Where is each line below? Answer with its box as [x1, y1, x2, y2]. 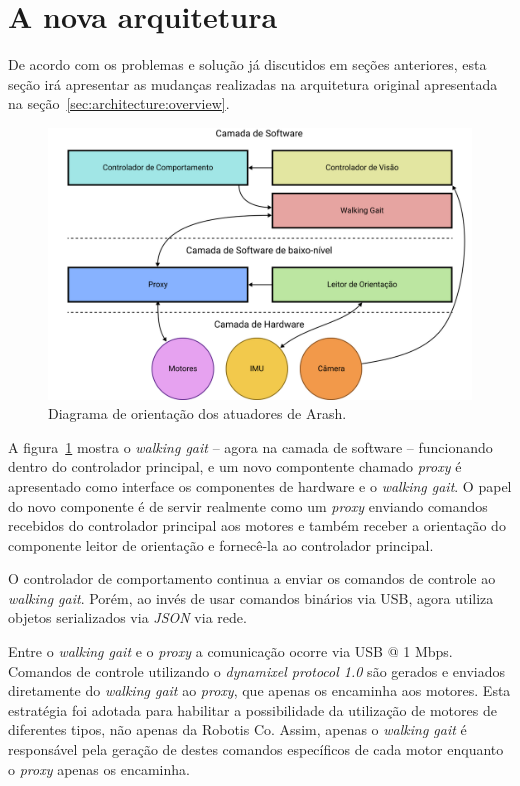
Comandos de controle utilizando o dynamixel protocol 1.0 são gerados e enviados [8, 660, 506, 681]
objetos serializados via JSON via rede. [8, 607, 247, 628]
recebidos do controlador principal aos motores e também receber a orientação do [8, 515, 506, 536]
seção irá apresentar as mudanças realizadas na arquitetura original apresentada [8, 73, 498, 94]
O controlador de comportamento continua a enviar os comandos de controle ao [8, 568, 496, 589]
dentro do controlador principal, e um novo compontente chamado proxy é [8, 456, 462, 477]
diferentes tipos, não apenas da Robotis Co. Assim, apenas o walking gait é [8, 719, 467, 740]
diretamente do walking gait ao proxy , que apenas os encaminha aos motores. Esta [8, 680, 511, 701]
